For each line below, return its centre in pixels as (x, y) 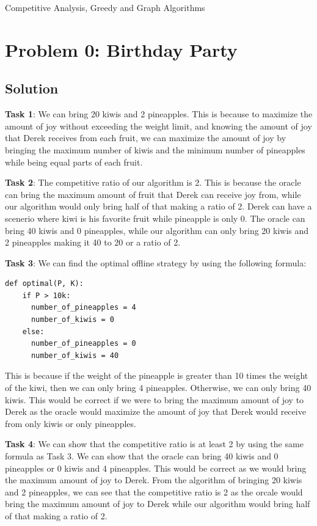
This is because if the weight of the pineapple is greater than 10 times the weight (157, 375)
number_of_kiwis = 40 (75, 355)
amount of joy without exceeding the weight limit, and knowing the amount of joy (158, 126)
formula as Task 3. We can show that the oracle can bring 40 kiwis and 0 (142, 456)
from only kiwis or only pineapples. (71, 423)
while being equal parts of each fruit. (74, 162)
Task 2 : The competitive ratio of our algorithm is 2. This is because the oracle (153, 182)
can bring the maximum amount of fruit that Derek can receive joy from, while (153, 194)
